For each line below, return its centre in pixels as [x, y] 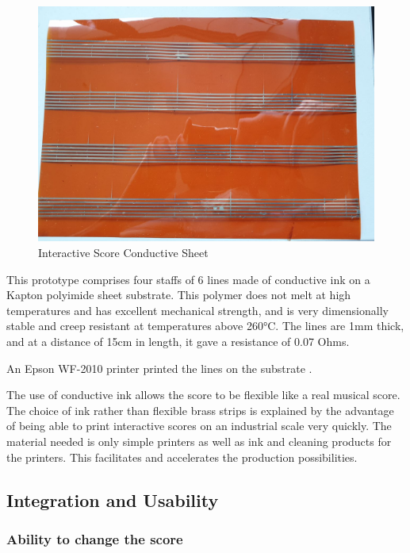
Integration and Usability [113, 499]
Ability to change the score [95, 538]
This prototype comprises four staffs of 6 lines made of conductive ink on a [188, 279]
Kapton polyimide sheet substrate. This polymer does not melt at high [179, 295]
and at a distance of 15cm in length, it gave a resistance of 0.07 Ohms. [178, 342]
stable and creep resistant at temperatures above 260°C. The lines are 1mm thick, [205, 326]
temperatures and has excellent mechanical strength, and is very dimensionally [197, 310]
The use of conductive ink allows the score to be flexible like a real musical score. [203, 395]
